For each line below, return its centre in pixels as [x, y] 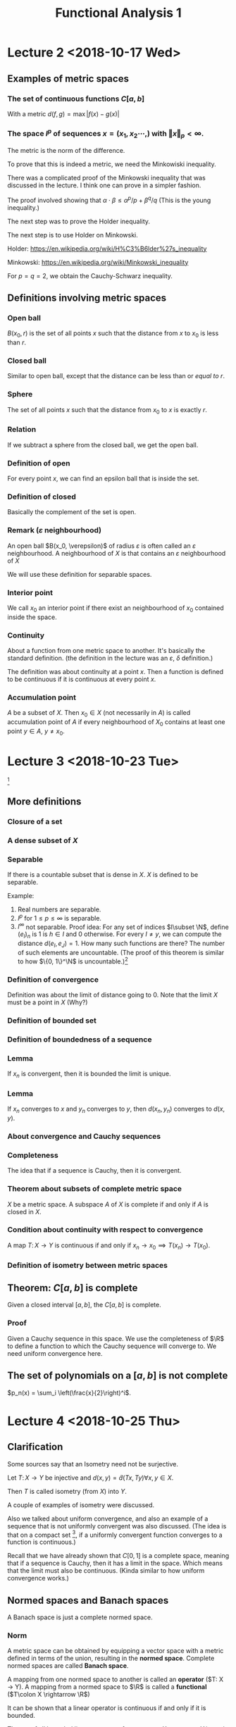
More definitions [44, 802]
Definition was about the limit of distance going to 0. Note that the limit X [113, 995]
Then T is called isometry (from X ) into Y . [67, 1491]
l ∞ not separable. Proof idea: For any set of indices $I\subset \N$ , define [123, 926]
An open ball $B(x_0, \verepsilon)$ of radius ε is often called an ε [101, 545]
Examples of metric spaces [68, 79]
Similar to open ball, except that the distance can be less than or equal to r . [116, 376]
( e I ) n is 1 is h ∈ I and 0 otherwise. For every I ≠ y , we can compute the [119, 935]
